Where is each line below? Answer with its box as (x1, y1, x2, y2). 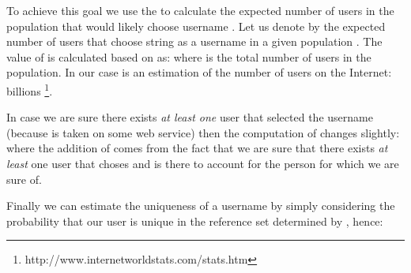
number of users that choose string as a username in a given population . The (6, 33, 383, 50)
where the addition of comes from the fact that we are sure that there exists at (6, 140, 388, 156)
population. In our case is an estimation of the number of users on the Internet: (6, 64, 392, 80)
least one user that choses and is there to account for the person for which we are (6, 155, 399, 171)
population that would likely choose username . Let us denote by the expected (6, 17, 386, 34)
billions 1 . (6, 80, 53, 99)
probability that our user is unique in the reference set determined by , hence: (6, 212, 383, 229)
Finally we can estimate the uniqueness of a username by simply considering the (6, 197, 395, 214)
